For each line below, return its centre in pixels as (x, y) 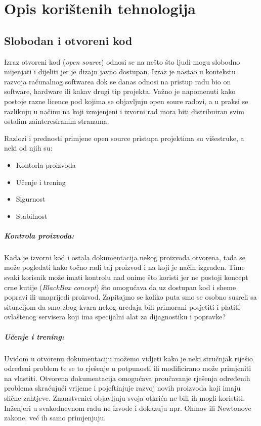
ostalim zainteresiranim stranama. (57, 121)
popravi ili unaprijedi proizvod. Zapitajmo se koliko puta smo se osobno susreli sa (130, 297)
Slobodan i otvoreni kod (68, 40)
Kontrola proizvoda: (39, 235)
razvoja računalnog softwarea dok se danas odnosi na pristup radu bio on (118, 81)
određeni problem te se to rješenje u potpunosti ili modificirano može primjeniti (128, 368)
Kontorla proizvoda (46, 164)
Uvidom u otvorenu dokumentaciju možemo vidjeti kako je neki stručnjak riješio (128, 358)
